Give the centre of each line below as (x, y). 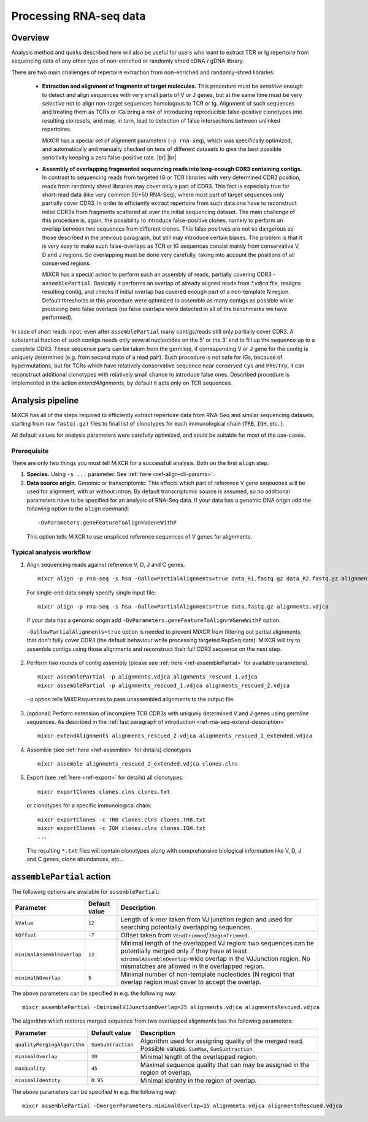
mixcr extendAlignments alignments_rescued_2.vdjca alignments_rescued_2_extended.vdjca (175, 736)
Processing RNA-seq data (79, 16)
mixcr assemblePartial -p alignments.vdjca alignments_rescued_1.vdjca (148, 677)
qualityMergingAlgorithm (50, 1045)
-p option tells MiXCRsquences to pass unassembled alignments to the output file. (131, 699)
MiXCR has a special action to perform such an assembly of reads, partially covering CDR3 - (159, 275)
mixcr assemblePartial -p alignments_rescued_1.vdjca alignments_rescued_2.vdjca (164, 685)
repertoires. (57, 129)
